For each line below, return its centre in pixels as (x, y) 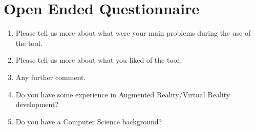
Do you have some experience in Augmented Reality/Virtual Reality (123, 94)
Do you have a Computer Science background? (89, 121)
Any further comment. (51, 77)
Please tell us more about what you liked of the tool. (98, 60)
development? (37, 104)
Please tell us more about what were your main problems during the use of (133, 33)
